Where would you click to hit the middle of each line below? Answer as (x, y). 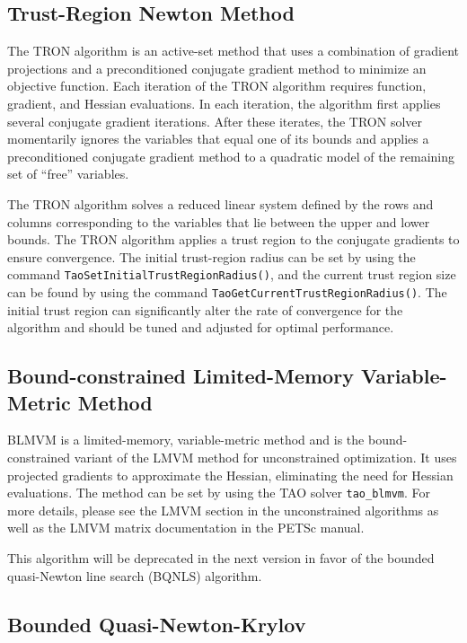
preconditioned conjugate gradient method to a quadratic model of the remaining (231, 156)
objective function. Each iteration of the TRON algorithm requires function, (217, 86)
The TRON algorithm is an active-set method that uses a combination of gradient (233, 51)
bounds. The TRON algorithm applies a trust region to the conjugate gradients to (233, 239)
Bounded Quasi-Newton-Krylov (157, 624)
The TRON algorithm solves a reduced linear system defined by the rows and (220, 203)
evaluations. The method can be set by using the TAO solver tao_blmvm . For (219, 493)
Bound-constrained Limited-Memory (181, 376)
